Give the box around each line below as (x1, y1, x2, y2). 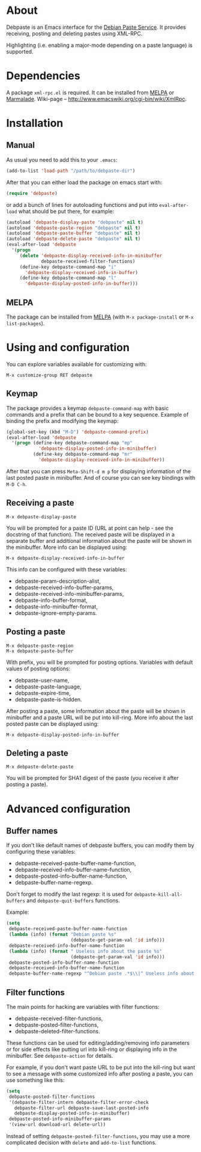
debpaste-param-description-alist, (14, 577, 101, 584)
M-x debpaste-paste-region (6, 643, 74, 649)
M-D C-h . (6, 480, 27, 488)
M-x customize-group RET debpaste (6, 372, 93, 378)
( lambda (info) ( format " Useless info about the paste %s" (8, 948, 163, 954)
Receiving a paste (6, 498, 74, 508)
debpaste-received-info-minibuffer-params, (14, 590, 124, 597)
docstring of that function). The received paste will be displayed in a (6, 530, 175, 538)
